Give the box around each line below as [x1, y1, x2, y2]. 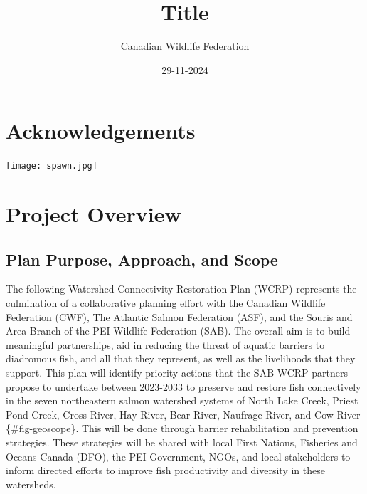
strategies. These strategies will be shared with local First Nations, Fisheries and [6, 435, 358, 450]
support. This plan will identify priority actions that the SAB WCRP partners [6, 365, 349, 380]
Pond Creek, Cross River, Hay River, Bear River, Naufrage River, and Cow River [6, 406, 361, 421]
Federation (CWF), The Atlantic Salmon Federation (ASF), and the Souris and [6, 309, 353, 324]
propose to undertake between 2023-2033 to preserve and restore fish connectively [6, 379, 361, 394]
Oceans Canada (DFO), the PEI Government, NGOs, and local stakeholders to [6, 448, 351, 463]
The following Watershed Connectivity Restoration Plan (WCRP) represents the [6, 281, 357, 296]
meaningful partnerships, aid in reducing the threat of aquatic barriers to [6, 337, 325, 352]
